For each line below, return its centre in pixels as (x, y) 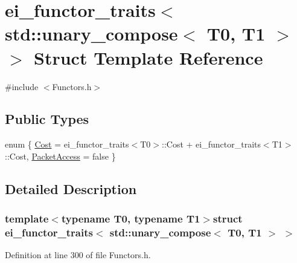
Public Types (47, 119)
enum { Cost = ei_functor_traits (67, 144)
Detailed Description (71, 188)
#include (22, 86)
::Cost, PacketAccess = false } (60, 156)
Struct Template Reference (148, 57)
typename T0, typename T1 (131, 219)
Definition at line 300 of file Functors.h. (78, 255)
